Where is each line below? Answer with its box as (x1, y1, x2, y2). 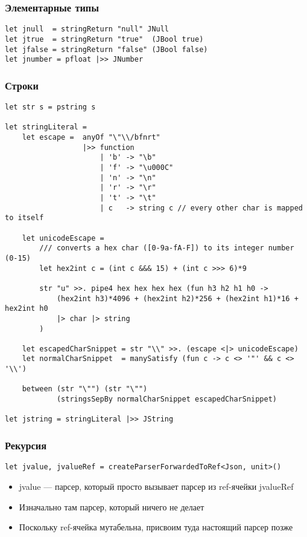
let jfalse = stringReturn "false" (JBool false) (5, 45, 208, 54)
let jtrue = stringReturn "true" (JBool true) (5, 34, 204, 44)
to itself (5, 213, 44, 223)
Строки (5, 77, 39, 93)
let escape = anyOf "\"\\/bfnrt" (22, 133, 160, 142)
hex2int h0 (5, 304, 48, 313)
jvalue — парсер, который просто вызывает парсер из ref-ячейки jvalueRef (19, 480, 294, 492)
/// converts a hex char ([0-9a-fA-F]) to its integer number (39, 244, 294, 253)
